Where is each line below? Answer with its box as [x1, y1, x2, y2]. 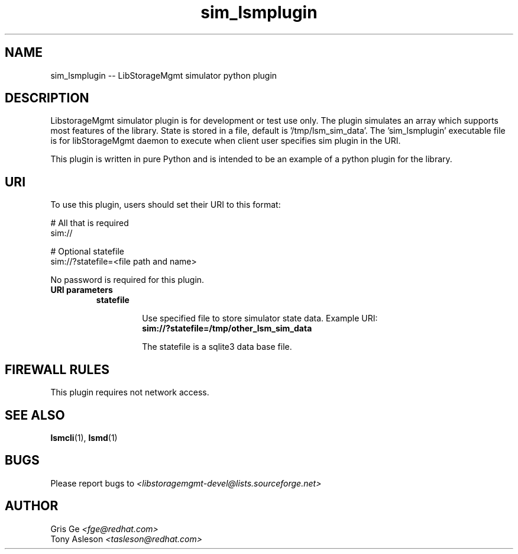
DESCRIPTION [5, 91, 89, 106]
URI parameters [50, 285, 113, 295]
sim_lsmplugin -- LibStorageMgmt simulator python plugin [50, 70, 277, 80]
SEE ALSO [5, 407, 65, 423]
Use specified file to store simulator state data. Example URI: [142, 313, 378, 324]
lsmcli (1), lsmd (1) [50, 432, 118, 443]
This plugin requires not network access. [50, 387, 209, 398]
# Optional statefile [50, 246, 124, 257]
